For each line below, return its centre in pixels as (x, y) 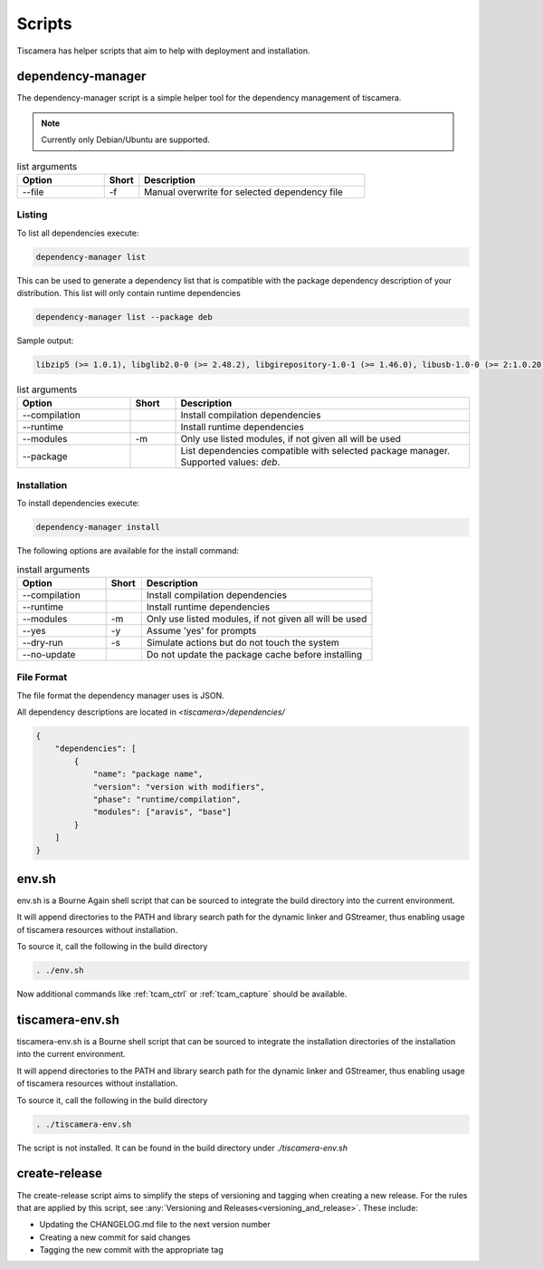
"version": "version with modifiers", (179, 787)
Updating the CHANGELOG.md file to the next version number (155, 1225)
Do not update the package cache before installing (254, 654)
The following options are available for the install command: (128, 551)
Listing (32, 215)
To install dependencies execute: (78, 504)
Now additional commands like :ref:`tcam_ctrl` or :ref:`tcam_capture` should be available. (182, 994)
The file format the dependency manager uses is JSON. (121, 695)
